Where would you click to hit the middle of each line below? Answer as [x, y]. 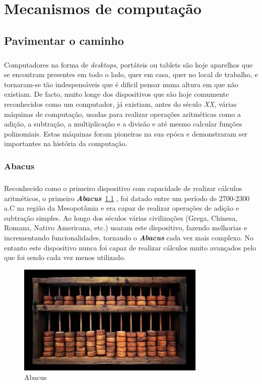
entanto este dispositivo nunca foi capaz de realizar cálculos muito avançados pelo [130, 247]
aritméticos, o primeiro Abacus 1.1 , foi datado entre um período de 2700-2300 [127, 198]
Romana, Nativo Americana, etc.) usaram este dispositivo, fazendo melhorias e [126, 228]
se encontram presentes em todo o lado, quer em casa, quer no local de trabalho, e [131, 74]
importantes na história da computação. [66, 143]
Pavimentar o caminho [64, 40]
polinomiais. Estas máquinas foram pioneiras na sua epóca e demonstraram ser [126, 133]
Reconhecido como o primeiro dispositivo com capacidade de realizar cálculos [123, 188]
